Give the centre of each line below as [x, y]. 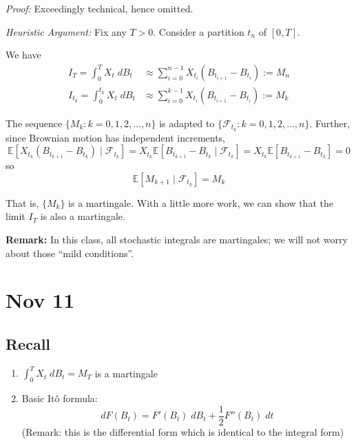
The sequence [34, 123]
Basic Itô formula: [60, 398]
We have [23, 55]
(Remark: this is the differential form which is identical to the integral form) [183, 431]
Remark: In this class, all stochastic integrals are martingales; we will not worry [177, 240]
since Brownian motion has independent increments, [116, 137]
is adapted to [187, 123]
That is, [22, 202]
